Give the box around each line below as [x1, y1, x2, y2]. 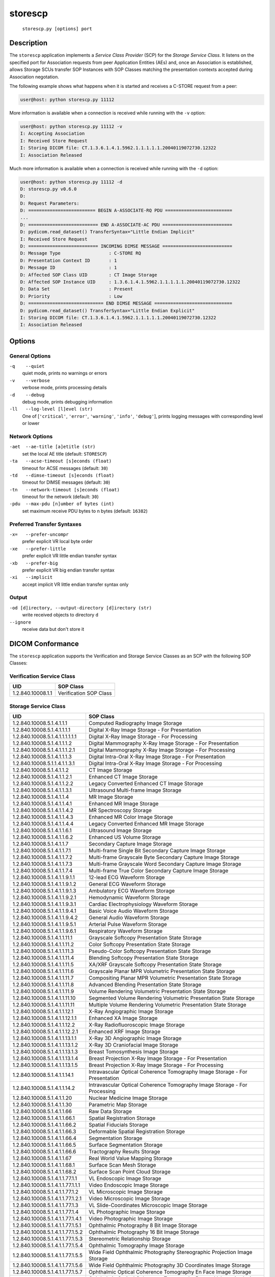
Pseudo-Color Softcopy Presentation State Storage [88, 948, 211, 955]
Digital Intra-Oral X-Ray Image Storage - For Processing [88, 760, 223, 767]
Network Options [9, 433, 53, 440]
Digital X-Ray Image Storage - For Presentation [88, 726, 201, 734]
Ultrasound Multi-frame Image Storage [88, 787, 182, 794]
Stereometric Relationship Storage [88, 1235, 171, 1242]
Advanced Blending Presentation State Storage [88, 981, 202, 988]
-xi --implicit [9, 575, 53, 580]
